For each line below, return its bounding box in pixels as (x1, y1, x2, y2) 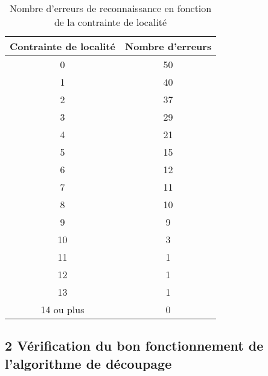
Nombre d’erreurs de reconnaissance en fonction (9, 1, 212, 15)
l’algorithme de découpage (5, 354, 172, 372)
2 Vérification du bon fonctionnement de (5, 336, 264, 355)
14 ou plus (40, 302, 85, 316)
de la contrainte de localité (54, 15, 167, 29)
